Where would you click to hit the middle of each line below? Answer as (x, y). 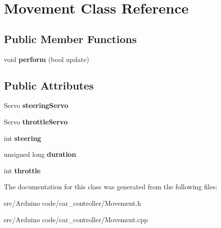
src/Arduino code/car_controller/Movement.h (73, 203)
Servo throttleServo (36, 121)
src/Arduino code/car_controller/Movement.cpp (76, 219)
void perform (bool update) (47, 59)
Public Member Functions (70, 38)
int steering (23, 138)
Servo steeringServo (36, 105)
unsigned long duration (40, 154)
